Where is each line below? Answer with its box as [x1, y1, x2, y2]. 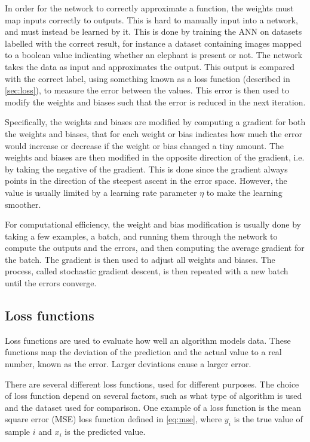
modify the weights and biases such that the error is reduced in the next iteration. [5, 95, 306, 108]
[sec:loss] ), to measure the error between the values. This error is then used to [5, 84, 290, 96]
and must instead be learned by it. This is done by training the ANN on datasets [5, 25, 302, 38]
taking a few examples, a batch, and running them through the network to [5, 229, 278, 242]
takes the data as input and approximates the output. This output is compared [5, 60, 295, 72]
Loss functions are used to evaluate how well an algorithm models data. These [5, 334, 291, 346]
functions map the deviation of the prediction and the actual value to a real [5, 346, 282, 358]
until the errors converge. [5, 277, 97, 289]
